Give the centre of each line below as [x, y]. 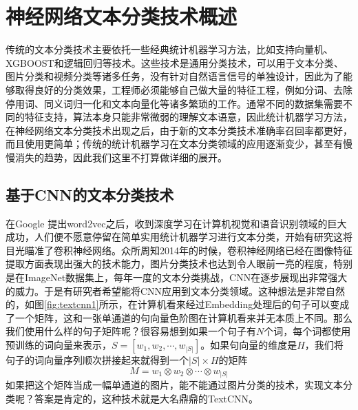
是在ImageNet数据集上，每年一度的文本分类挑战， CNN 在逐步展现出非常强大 [177, 277]
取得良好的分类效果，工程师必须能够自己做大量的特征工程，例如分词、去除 [183, 89]
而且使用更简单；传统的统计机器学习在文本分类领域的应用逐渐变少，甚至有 [174, 144]
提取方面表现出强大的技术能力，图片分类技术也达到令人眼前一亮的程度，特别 [179, 264]
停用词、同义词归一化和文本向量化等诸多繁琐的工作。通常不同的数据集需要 [174, 103]
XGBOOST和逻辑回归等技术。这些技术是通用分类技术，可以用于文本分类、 [175, 62]
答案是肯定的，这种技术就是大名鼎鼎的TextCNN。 [146, 398]
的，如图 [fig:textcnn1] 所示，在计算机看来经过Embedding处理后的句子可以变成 [178, 304]
